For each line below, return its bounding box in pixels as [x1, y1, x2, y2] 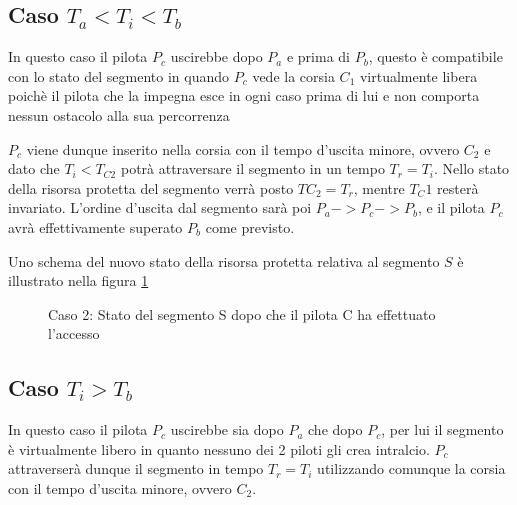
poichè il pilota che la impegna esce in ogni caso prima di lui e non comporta [8, 85, 480, 106]
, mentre [353, 177, 405, 198]
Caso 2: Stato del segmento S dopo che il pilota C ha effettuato [48, 303, 436, 324]
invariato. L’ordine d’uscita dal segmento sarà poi [8, 197, 312, 218]
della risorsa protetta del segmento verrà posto [8, 177, 294, 198]
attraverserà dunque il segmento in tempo [8, 458, 264, 479]
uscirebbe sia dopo [170, 419, 284, 440]
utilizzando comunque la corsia [317, 458, 506, 479]
